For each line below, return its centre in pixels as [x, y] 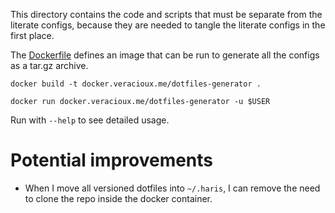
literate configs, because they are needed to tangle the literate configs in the [168, 25]
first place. [32, 35]
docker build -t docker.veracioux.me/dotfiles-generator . [136, 84]
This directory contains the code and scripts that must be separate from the [166, 14]
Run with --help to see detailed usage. [90, 120]
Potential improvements [112, 160]
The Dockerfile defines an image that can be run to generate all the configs [165, 55]
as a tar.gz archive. [49, 65]
